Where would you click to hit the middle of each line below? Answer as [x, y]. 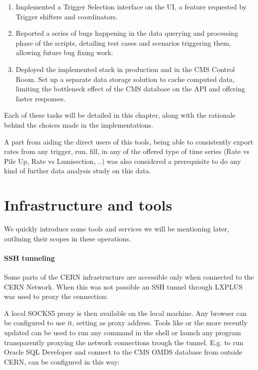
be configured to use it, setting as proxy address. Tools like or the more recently [126, 323]
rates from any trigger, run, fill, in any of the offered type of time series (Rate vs [127, 151]
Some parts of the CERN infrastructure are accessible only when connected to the [129, 277]
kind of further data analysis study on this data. [78, 171]
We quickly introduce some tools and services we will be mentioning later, [117, 229]
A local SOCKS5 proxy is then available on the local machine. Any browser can [126, 313]
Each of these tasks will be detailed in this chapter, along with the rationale [120, 115]
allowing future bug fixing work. [64, 52]
